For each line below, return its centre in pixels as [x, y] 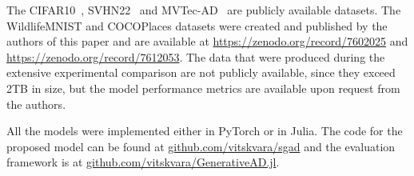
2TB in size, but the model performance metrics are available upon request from [203, 88]
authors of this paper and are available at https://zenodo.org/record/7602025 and [207, 41]
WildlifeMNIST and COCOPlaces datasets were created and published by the [197, 25]
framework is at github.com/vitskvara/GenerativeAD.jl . [143, 162]
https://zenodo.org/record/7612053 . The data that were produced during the [196, 56]
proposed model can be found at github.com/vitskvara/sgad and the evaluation [201, 146]
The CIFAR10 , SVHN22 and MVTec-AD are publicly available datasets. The [204, 10]
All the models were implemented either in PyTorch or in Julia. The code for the [205, 131]
